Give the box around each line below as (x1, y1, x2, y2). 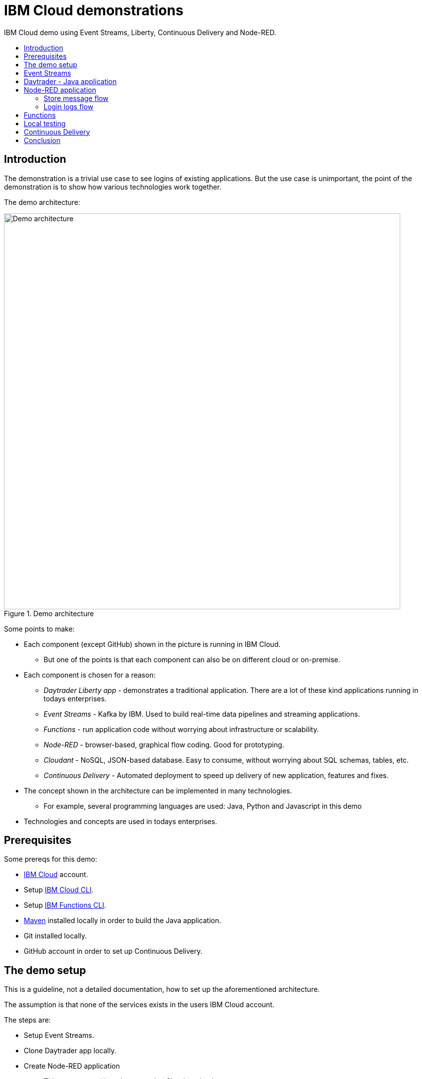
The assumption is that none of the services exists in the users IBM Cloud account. (4, 1000, 274, 1009)
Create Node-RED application (24, 1062, 120, 1071)
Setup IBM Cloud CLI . (24, 885, 94, 894)
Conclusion (24, 136, 61, 145)
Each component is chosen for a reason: (24, 670, 156, 679)
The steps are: (4, 1016, 51, 1025)
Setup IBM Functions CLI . (24, 901, 106, 910)
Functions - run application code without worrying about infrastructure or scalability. (44, 725, 319, 734)
